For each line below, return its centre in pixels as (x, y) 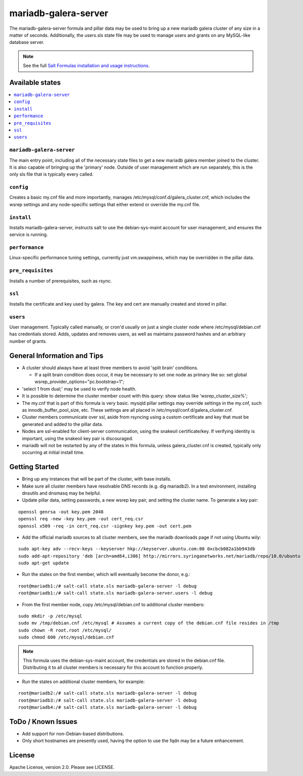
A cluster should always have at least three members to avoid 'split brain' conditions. (110, 368)
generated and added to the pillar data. (63, 424)
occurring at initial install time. (53, 453)
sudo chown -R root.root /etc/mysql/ (65, 630)
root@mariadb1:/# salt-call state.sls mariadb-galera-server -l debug (108, 586)
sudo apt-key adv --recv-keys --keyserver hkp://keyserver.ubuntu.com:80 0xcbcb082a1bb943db (137, 549)
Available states (35, 83)
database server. (27, 42)
